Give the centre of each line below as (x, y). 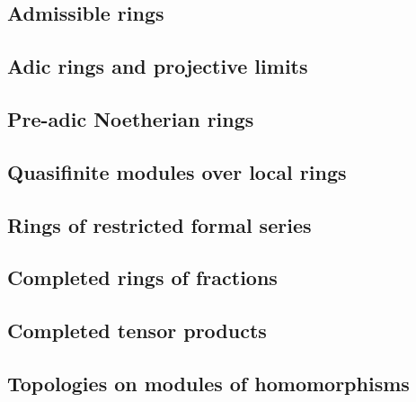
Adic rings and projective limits (158, 66)
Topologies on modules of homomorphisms (208, 383)
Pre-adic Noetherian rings (131, 118)
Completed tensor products (137, 331)
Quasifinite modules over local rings (177, 171)
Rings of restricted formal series (159, 224)
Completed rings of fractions (142, 277)
